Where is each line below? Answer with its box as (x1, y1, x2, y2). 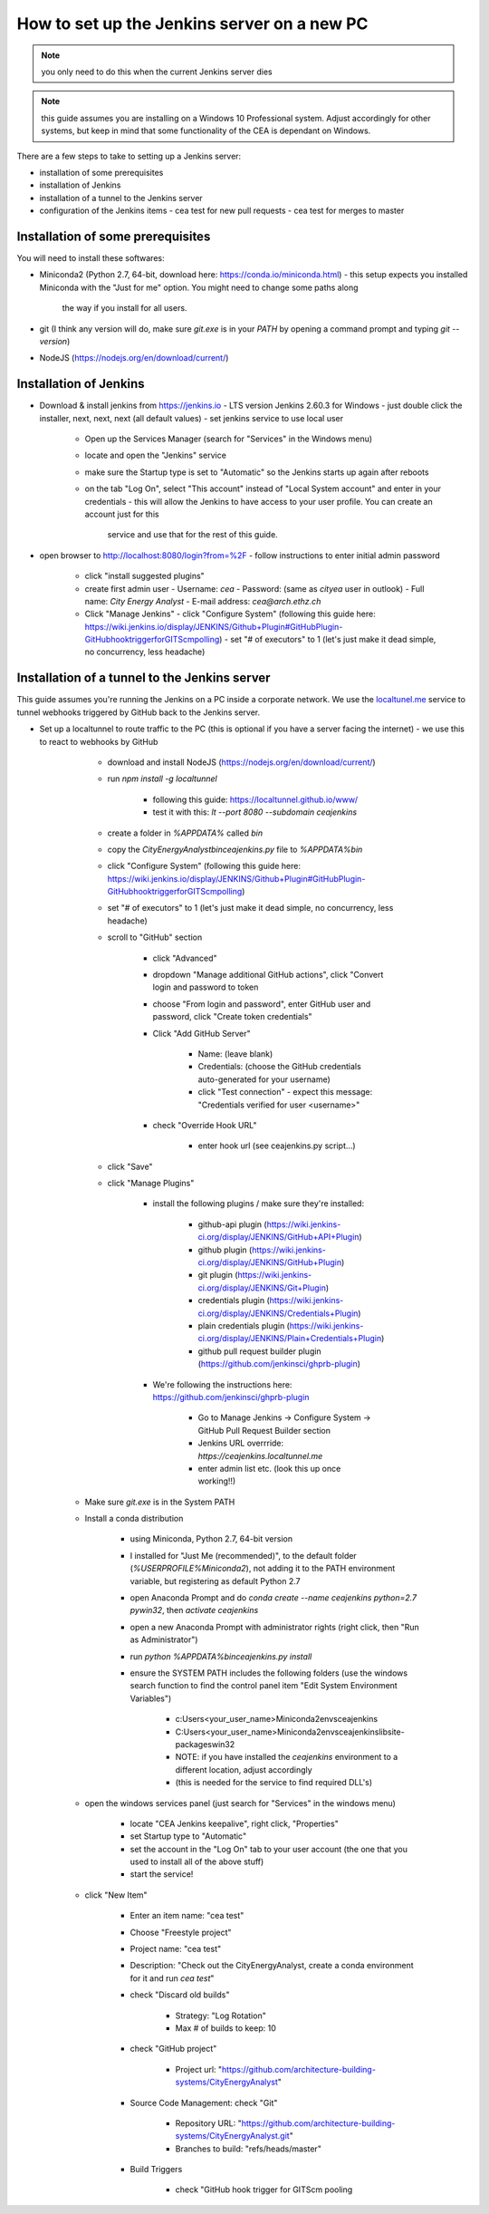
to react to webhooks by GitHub (39, 736, 158, 747)
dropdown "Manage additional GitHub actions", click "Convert (152, 970, 384, 981)
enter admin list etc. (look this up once (197, 1463, 341, 1474)
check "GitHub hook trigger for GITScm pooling (175, 2184, 353, 2195)
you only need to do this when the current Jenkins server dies (41, 66, 273, 77)
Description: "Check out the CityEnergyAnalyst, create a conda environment (129, 1960, 414, 1971)
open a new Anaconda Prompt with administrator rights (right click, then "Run (129, 1621, 420, 1632)
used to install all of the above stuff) (129, 1856, 264, 1867)
